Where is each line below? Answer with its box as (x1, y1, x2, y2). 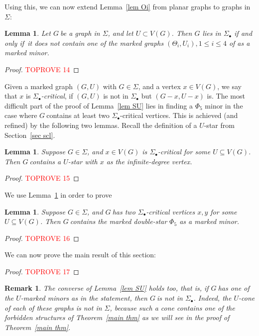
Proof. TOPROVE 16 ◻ (4, 232, 79, 243)
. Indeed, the (193, 293, 232, 303)
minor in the (205, 100, 243, 111)
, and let (108, 28, 133, 38)
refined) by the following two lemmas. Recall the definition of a (4, 119, 197, 130)
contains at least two (46, 110, 110, 120)
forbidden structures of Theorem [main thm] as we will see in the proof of (4, 312, 230, 323)
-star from (204, 119, 235, 130)
